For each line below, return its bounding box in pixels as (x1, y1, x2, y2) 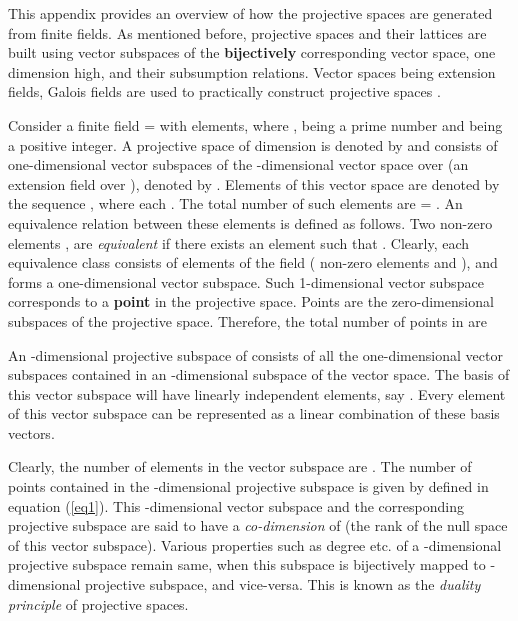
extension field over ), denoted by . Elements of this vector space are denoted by (8, 173, 500, 194)
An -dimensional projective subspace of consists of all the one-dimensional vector (8, 344, 503, 365)
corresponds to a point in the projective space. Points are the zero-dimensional (8, 291, 494, 312)
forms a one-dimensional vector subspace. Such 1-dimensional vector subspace (8, 271, 484, 292)
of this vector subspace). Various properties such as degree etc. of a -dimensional (8, 534, 502, 555)
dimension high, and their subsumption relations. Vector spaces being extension (8, 61, 496, 82)
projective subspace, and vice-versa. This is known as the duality (85, 574, 481, 595)
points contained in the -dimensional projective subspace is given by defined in (8, 476, 489, 497)
